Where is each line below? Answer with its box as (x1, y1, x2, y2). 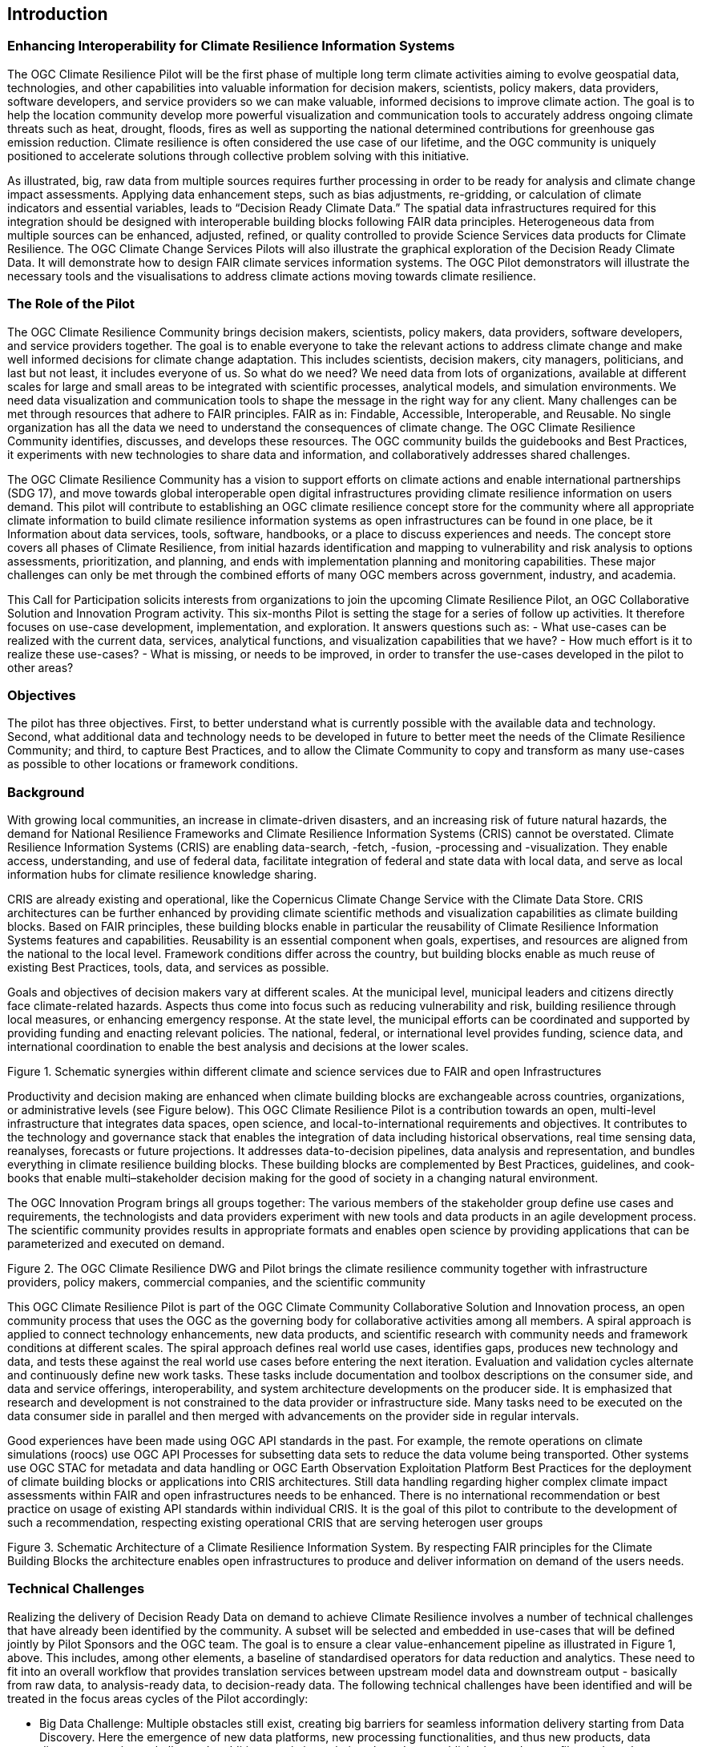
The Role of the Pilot (7, 296, 135, 312)
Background (7, 783, 85, 800)
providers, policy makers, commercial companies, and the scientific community (7, 1275, 426, 1290)
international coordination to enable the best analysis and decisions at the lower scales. (7, 1040, 469, 1054)
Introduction (7, 4, 108, 24)
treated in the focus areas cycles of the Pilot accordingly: (7, 1691, 309, 1705)
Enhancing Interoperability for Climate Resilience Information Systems (7, 38, 455, 54)
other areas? (7, 660, 74, 674)
